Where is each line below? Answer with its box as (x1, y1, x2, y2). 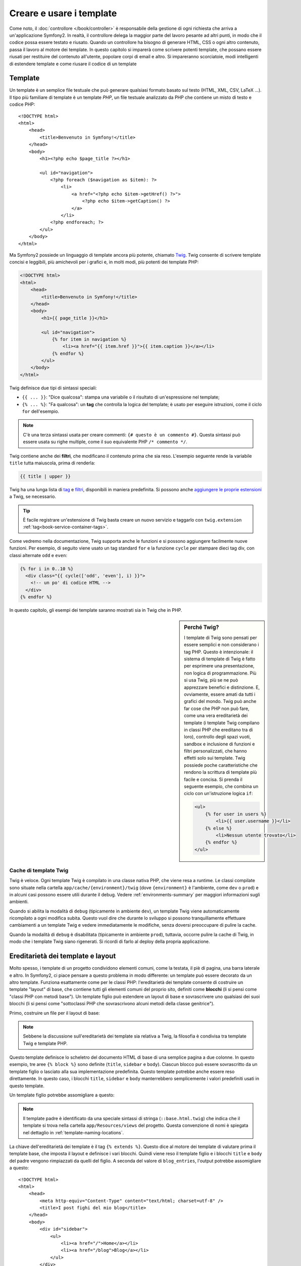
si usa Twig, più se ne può (184, 677, 238, 683)
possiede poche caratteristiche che (184, 762, 258, 768)
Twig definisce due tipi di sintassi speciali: (9, 385, 97, 391)
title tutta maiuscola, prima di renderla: (9, 460, 95, 466)
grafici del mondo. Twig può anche (184, 698, 257, 704)
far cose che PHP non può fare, (184, 705, 249, 711)
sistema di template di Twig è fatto (184, 656, 256, 662)
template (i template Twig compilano (184, 720, 260, 726)
